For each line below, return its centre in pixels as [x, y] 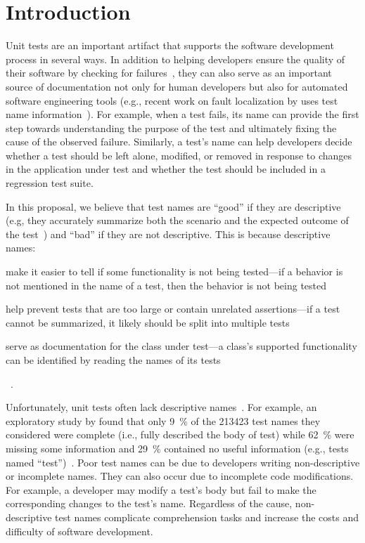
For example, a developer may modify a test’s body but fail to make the [161, 489]
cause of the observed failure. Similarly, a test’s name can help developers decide [179, 142]
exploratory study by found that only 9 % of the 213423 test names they [163, 420]
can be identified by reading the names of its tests [113, 360]
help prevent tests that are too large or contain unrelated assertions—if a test [173, 309]
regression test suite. [50, 183]
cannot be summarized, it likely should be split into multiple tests [148, 322]
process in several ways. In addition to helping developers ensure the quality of [175, 59]
